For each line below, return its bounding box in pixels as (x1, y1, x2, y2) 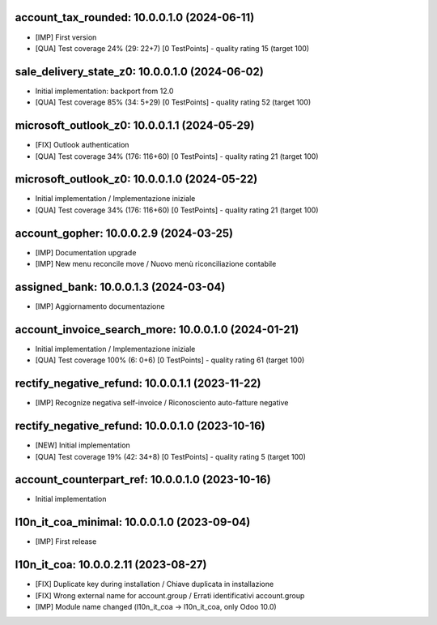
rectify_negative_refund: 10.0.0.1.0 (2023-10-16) (15, 419, 266, 433)
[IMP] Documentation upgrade (35, 247, 137, 257)
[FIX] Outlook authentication (35, 140, 129, 150)
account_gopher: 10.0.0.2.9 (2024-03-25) (15, 226, 234, 240)
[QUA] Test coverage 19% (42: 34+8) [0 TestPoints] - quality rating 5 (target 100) (35, 452, 307, 461)
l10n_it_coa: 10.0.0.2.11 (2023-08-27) (15, 558, 207, 571)
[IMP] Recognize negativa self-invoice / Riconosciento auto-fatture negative (35, 398, 289, 408)
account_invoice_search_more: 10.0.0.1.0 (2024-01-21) (15, 323, 299, 336)
